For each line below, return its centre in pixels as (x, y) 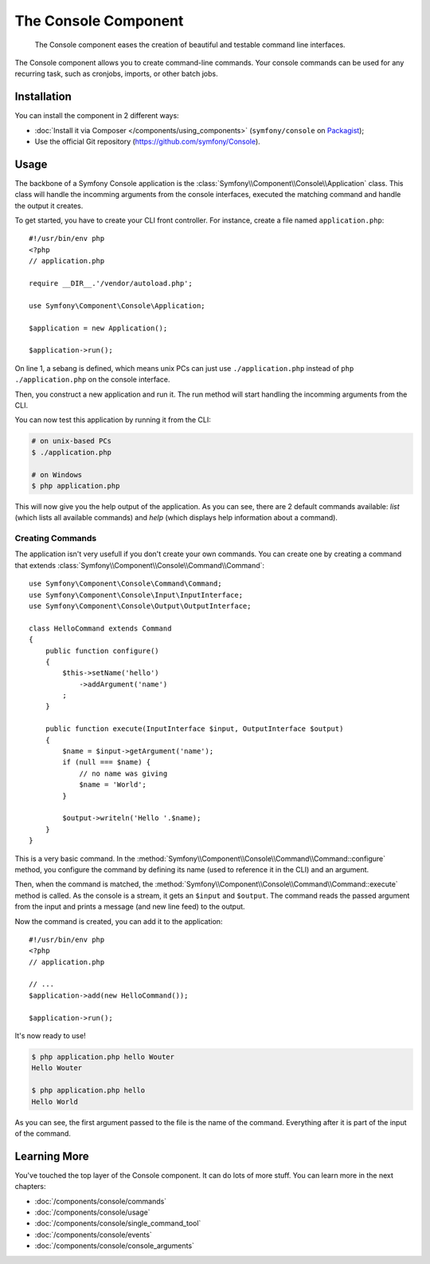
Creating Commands (56, 539)
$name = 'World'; (113, 785)
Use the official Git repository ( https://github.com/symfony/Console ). (147, 142)
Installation (43, 97)
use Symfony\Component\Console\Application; (117, 306)
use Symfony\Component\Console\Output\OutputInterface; (140, 606)
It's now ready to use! (51, 1036)
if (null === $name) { (107, 762)
